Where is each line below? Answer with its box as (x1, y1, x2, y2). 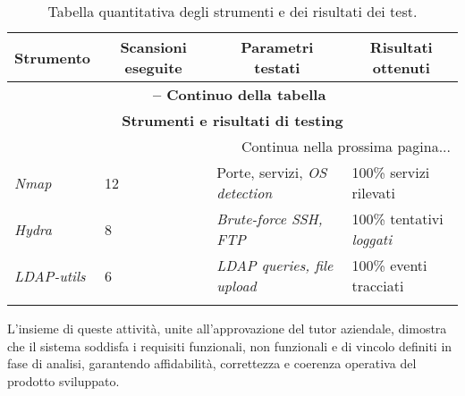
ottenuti (372, 57, 430, 78)
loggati (351, 229, 393, 249)
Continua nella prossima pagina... (241, 136, 451, 156)
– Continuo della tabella (152, 84, 326, 105)
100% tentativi (351, 208, 444, 229)
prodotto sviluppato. (7, 371, 120, 390)
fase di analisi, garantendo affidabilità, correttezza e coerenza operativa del (7, 354, 417, 373)
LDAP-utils (14, 265, 86, 286)
